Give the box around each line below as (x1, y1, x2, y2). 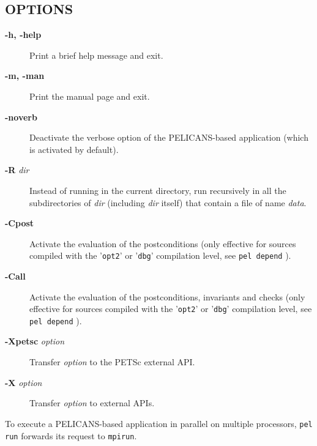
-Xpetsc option (5, 335, 65, 348)
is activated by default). (29, 143, 119, 155)
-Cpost (5, 217, 34, 229)
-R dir (5, 163, 29, 176)
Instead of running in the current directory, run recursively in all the (29, 184, 286, 196)
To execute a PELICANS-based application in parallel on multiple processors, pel (5, 417, 313, 429)
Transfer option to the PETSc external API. (29, 355, 195, 368)
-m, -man (5, 69, 45, 82)
